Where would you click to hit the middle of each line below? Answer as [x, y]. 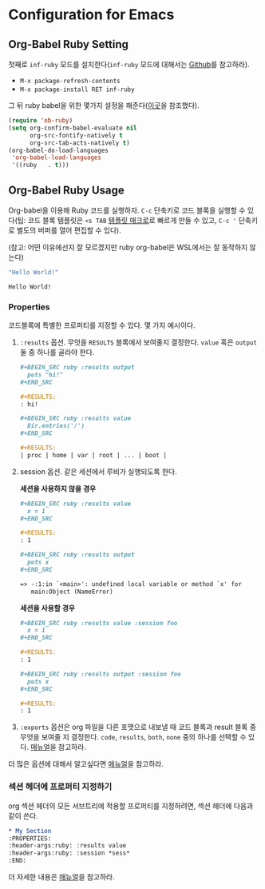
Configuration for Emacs [91, 15]
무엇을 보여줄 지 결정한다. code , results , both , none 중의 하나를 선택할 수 [133, 737]
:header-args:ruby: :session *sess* [69, 853]
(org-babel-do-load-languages [59, 150]
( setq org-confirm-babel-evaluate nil [73, 128]
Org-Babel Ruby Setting [69, 44]
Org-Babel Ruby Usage [67, 190]
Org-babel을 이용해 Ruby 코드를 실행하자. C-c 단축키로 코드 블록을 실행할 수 [127, 210]
